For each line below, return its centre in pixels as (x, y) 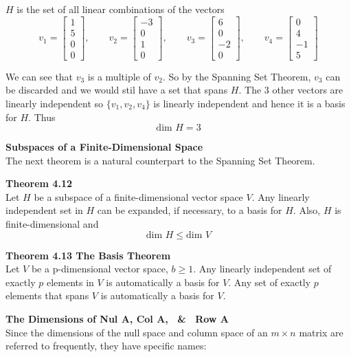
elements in (70, 282)
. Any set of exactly (270, 282)
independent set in (44, 210)
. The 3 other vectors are (291, 90)
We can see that (39, 76)
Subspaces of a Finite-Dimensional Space (104, 147)
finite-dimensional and (52, 224)
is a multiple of (119, 76)
